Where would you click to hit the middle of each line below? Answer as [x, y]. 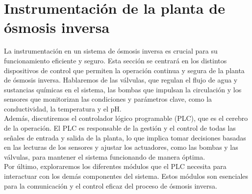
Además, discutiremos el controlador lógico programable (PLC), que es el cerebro [126, 118]
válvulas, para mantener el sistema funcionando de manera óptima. [105, 156]
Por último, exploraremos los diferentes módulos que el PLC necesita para [115, 166]
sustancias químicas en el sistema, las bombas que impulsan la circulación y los [123, 89]
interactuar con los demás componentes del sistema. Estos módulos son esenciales [126, 176]
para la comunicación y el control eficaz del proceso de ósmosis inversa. [111, 185]
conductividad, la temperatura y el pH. [63, 108]
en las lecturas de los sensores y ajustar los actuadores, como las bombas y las [121, 147]
